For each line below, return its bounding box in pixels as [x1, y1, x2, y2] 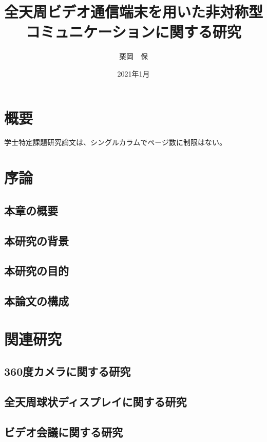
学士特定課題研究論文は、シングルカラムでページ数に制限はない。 [4, 137, 226, 148]
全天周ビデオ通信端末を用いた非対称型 [4, 1, 263, 22]
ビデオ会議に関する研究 [4, 423, 123, 439]
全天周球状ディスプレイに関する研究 [4, 394, 187, 410]
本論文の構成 [4, 293, 69, 309]
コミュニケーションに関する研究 [26, 21, 241, 42]
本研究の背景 [4, 232, 69, 248]
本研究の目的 [4, 263, 69, 279]
